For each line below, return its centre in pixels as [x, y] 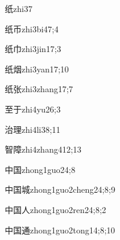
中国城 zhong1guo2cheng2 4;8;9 [60, 189]
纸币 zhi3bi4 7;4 [32, 28]
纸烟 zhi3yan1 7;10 [37, 69]
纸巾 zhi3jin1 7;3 [33, 49]
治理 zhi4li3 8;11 [33, 129]
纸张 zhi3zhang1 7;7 [39, 89]
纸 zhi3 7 [19, 8]
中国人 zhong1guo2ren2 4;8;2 [55, 209]
